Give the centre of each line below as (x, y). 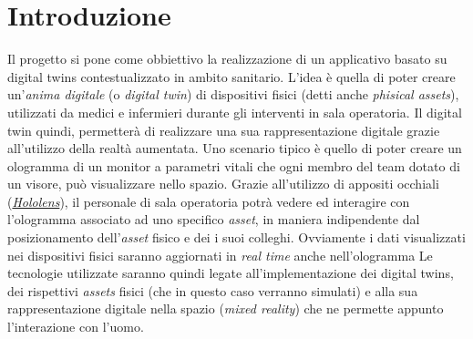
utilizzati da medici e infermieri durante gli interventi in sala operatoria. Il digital (235, 112)
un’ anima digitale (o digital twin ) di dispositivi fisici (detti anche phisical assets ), (233, 94)
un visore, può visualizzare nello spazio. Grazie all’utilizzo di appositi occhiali (223, 184)
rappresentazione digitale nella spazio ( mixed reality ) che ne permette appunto (226, 308)
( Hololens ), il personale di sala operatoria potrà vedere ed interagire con (209, 201)
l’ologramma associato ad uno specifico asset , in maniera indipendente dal (214, 219)
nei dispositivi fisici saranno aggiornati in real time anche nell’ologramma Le (220, 255)
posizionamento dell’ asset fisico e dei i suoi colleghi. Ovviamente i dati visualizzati (236, 237)
